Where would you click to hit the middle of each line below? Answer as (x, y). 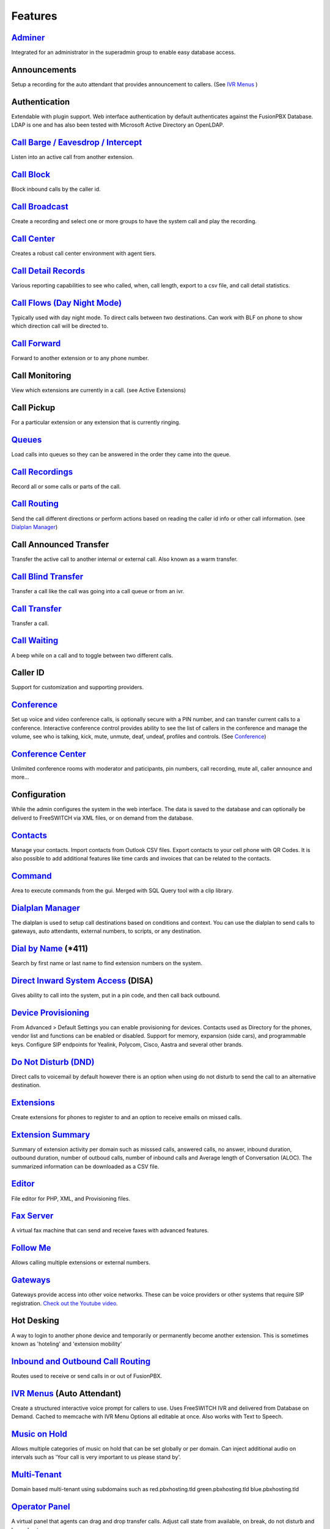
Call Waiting (35, 641)
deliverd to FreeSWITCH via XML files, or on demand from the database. (102, 818)
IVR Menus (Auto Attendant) (66, 1394)
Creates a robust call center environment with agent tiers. (84, 253)
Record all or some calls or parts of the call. (66, 486)
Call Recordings (42, 472)
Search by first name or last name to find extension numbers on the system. (107, 963)
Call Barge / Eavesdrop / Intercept (77, 143)
